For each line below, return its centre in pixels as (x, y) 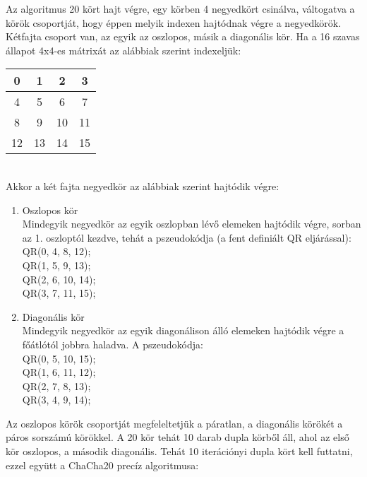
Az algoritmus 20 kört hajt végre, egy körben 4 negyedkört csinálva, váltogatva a (180, 8)
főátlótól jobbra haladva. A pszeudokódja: (113, 344)
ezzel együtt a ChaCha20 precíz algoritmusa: (102, 465)
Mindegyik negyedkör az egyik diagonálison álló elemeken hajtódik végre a (183, 330)
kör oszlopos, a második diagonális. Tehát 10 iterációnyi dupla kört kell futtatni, (179, 451)
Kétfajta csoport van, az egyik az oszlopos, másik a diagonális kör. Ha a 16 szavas (183, 36)
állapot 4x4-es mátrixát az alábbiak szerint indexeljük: (124, 50)
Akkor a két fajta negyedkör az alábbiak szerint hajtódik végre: (143, 185)
